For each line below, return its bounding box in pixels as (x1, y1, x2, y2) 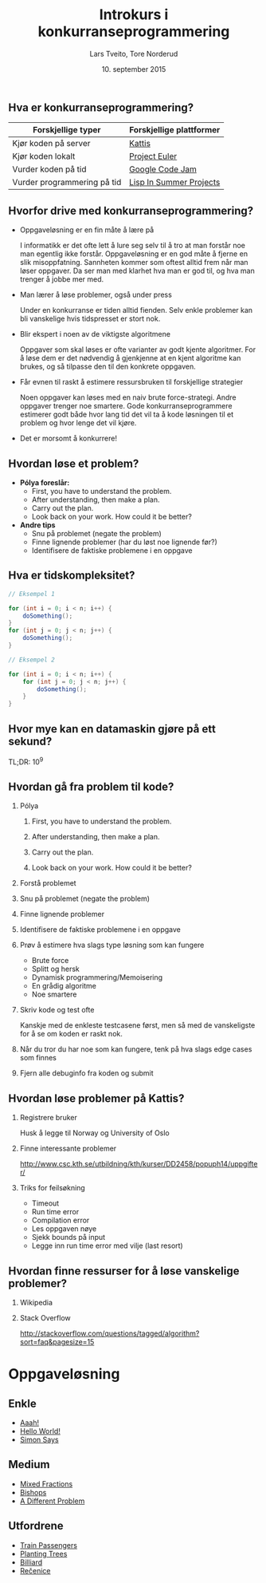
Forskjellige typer (33, 124, 101, 136)
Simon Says (19, 1435, 59, 1445)
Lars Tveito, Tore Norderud (89, 49, 178, 58)
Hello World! (19, 1427, 61, 1436)
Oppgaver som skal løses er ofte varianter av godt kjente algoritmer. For (19, 345, 256, 354)
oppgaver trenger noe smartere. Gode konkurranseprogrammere (19, 401, 233, 411)
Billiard (19, 1557, 42, 1567)
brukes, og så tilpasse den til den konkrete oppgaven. (19, 361, 197, 372)
